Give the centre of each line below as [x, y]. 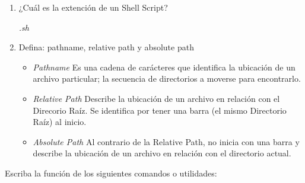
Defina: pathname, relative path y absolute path [106, 47]
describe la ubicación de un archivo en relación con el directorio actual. [162, 153]
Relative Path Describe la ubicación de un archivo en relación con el [156, 98]
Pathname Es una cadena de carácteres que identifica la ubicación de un [164, 67]
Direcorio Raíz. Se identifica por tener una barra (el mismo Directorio [160, 110]
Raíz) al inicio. [60, 122]
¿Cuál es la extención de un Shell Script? [93, 7]
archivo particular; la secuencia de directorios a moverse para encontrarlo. [167, 78]
